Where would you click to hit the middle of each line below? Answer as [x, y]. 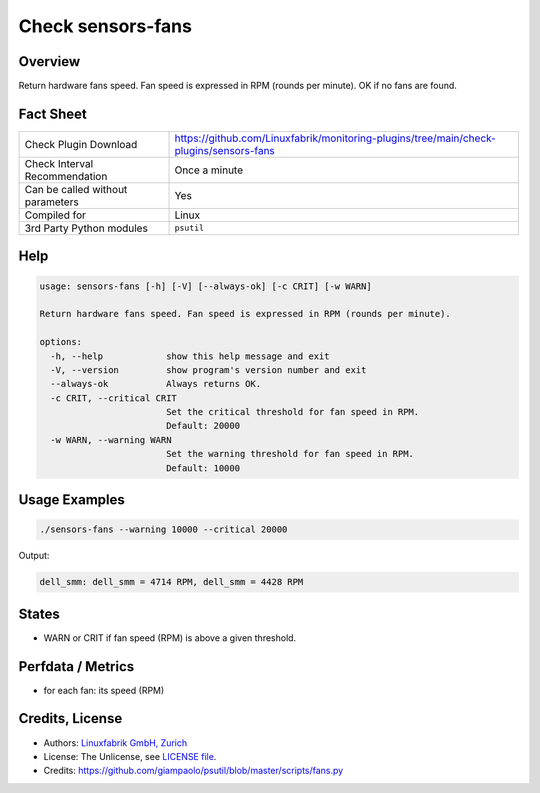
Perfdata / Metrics [76, 666]
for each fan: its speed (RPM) [104, 690]
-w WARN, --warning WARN [111, 439]
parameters [51, 202]
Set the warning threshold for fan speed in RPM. [290, 454]
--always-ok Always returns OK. [156, 384]
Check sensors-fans [105, 26]
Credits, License [70, 718]
